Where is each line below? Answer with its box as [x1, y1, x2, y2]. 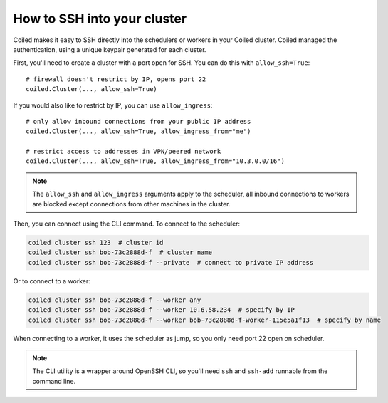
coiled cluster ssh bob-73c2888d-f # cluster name [28, 248, 213, 256]
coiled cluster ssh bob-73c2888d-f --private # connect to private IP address [28, 258, 314, 266]
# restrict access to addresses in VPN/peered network [26, 147, 221, 156]
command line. [32, 377, 76, 385]
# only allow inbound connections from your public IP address [26, 117, 251, 125]
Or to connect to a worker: [13, 276, 90, 285]
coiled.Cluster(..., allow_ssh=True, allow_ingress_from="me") [26, 127, 251, 135]
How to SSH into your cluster [13, 11, 187, 26]
